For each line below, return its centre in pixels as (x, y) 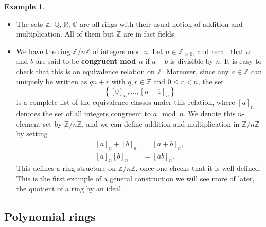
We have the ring (43, 51)
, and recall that (218, 51)
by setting (32, 134)
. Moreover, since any (195, 71)
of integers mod (117, 51)
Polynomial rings (50, 216)
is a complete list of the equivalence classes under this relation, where (126, 102)
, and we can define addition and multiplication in (161, 123)
